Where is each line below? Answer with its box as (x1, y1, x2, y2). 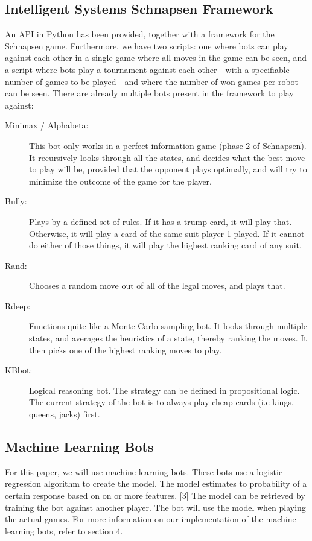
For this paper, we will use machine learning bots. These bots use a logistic (5, 465, 283, 478)
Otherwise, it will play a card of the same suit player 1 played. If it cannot (29, 227, 305, 239)
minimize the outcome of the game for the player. (29, 174, 212, 187)
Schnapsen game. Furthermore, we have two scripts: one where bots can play (5, 39, 288, 52)
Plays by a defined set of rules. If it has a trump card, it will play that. (29, 215, 292, 227)
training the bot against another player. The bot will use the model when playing (5, 501, 306, 513)
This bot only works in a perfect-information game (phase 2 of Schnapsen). (29, 139, 307, 151)
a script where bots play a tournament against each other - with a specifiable (5, 63, 290, 75)
